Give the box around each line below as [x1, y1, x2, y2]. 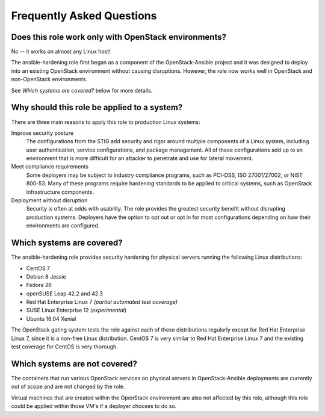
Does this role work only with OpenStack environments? [11, 32, 227, 42]
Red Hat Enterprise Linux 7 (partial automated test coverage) [26, 298, 178, 306]
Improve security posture [11, 129, 74, 137]
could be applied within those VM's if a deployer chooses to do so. [11, 403, 177, 410]
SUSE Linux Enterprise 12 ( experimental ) [26, 307, 127, 314]
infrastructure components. [26, 188, 94, 196]
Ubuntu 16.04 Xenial [26, 315, 76, 322]
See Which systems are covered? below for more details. [11, 87, 153, 94]
